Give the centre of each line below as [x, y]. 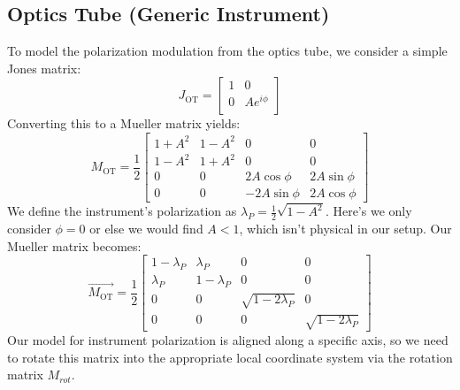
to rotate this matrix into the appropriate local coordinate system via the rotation [230, 357]
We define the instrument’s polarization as [122, 211]
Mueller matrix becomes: [74, 245]
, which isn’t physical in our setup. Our [345, 229]
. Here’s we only [368, 211]
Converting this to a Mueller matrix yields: [124, 123]
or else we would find [146, 229]
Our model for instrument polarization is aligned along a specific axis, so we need [228, 340]
